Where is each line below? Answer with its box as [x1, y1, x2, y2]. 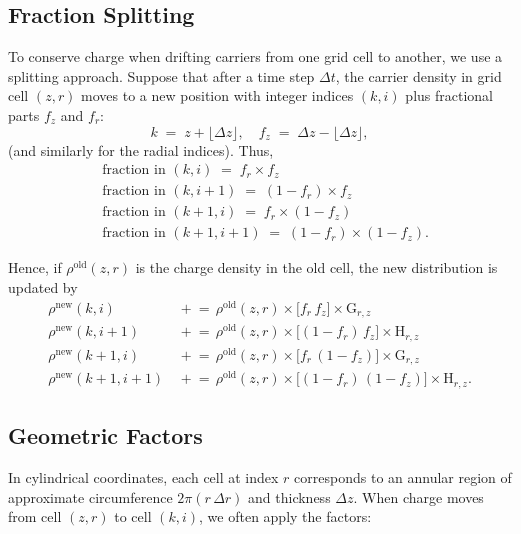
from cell [8, 506, 62, 527]
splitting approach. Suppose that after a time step [8, 65, 315, 86]
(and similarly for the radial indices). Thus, [8, 139, 274, 160]
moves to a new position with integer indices [81, 85, 354, 106]
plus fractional [405, 85, 493, 106]
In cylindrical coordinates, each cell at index [8, 466, 279, 487]
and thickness [248, 486, 331, 507]
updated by [8, 276, 78, 297]
